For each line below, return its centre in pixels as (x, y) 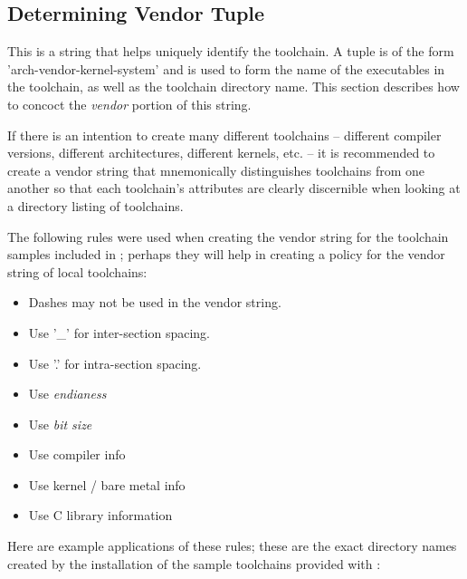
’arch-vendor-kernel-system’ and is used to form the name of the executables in (226, 68)
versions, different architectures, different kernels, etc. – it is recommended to (221, 153)
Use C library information (100, 515)
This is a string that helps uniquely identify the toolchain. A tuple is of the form (231, 51)
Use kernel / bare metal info (107, 484)
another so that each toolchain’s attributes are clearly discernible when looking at (234, 188)
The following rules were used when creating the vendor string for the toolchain (228, 236)
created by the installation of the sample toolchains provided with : (194, 563)
